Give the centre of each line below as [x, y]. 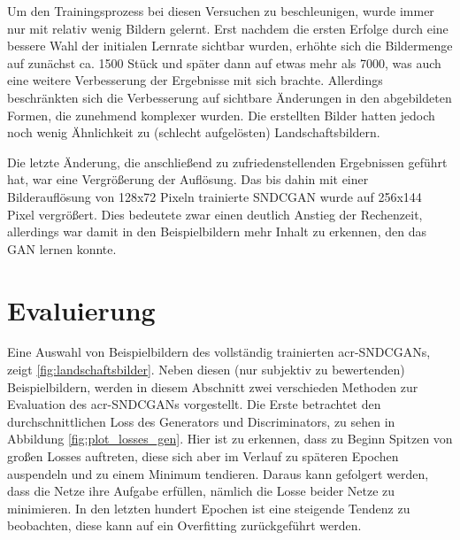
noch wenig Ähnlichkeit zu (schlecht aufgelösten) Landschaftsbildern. [194, 132]
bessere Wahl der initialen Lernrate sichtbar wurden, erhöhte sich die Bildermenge [230, 46]
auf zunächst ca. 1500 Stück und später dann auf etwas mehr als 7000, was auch [224, 62]
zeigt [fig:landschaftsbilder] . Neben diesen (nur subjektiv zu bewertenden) [206, 370]
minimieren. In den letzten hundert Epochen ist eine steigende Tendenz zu [209, 508]
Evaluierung [81, 309]
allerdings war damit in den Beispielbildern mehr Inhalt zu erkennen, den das [217, 231]
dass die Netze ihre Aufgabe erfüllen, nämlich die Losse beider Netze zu [201, 491]
